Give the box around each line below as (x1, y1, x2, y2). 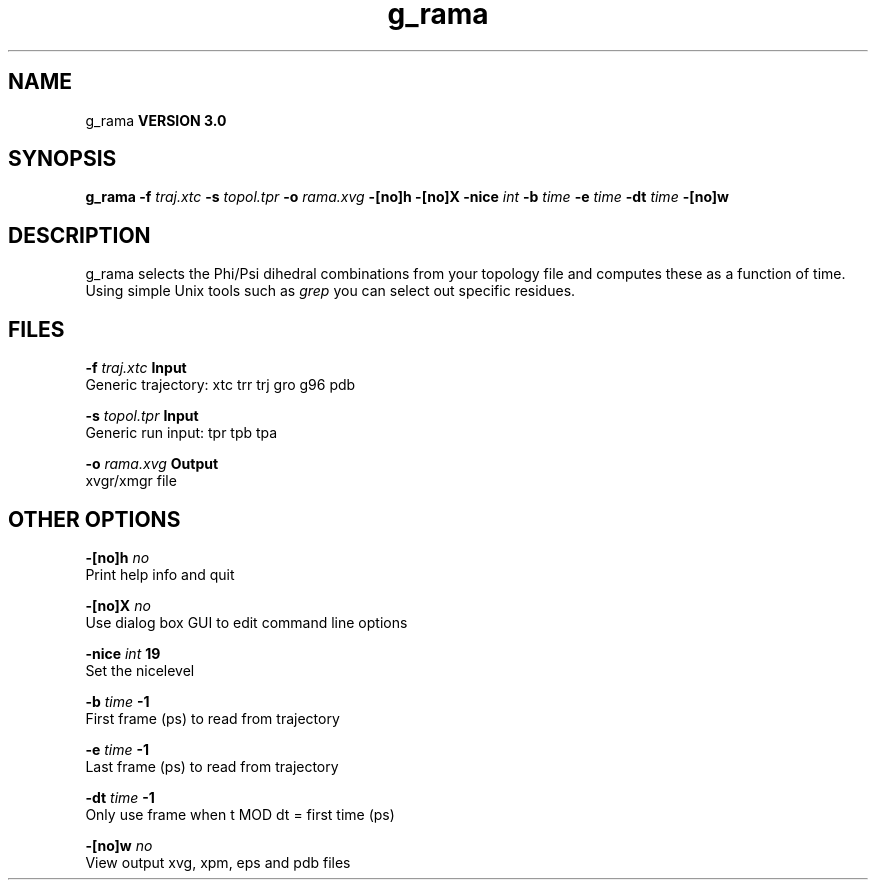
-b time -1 (85, 692, 150, 710)
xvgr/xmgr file (85, 472, 177, 490)
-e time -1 (85, 740, 150, 758)
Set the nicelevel (85, 661, 195, 679)
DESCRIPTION (8, 222, 151, 248)
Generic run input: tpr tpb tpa (85, 424, 278, 442)
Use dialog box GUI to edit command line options (85, 613, 408, 631)
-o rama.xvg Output (85, 455, 219, 473)
